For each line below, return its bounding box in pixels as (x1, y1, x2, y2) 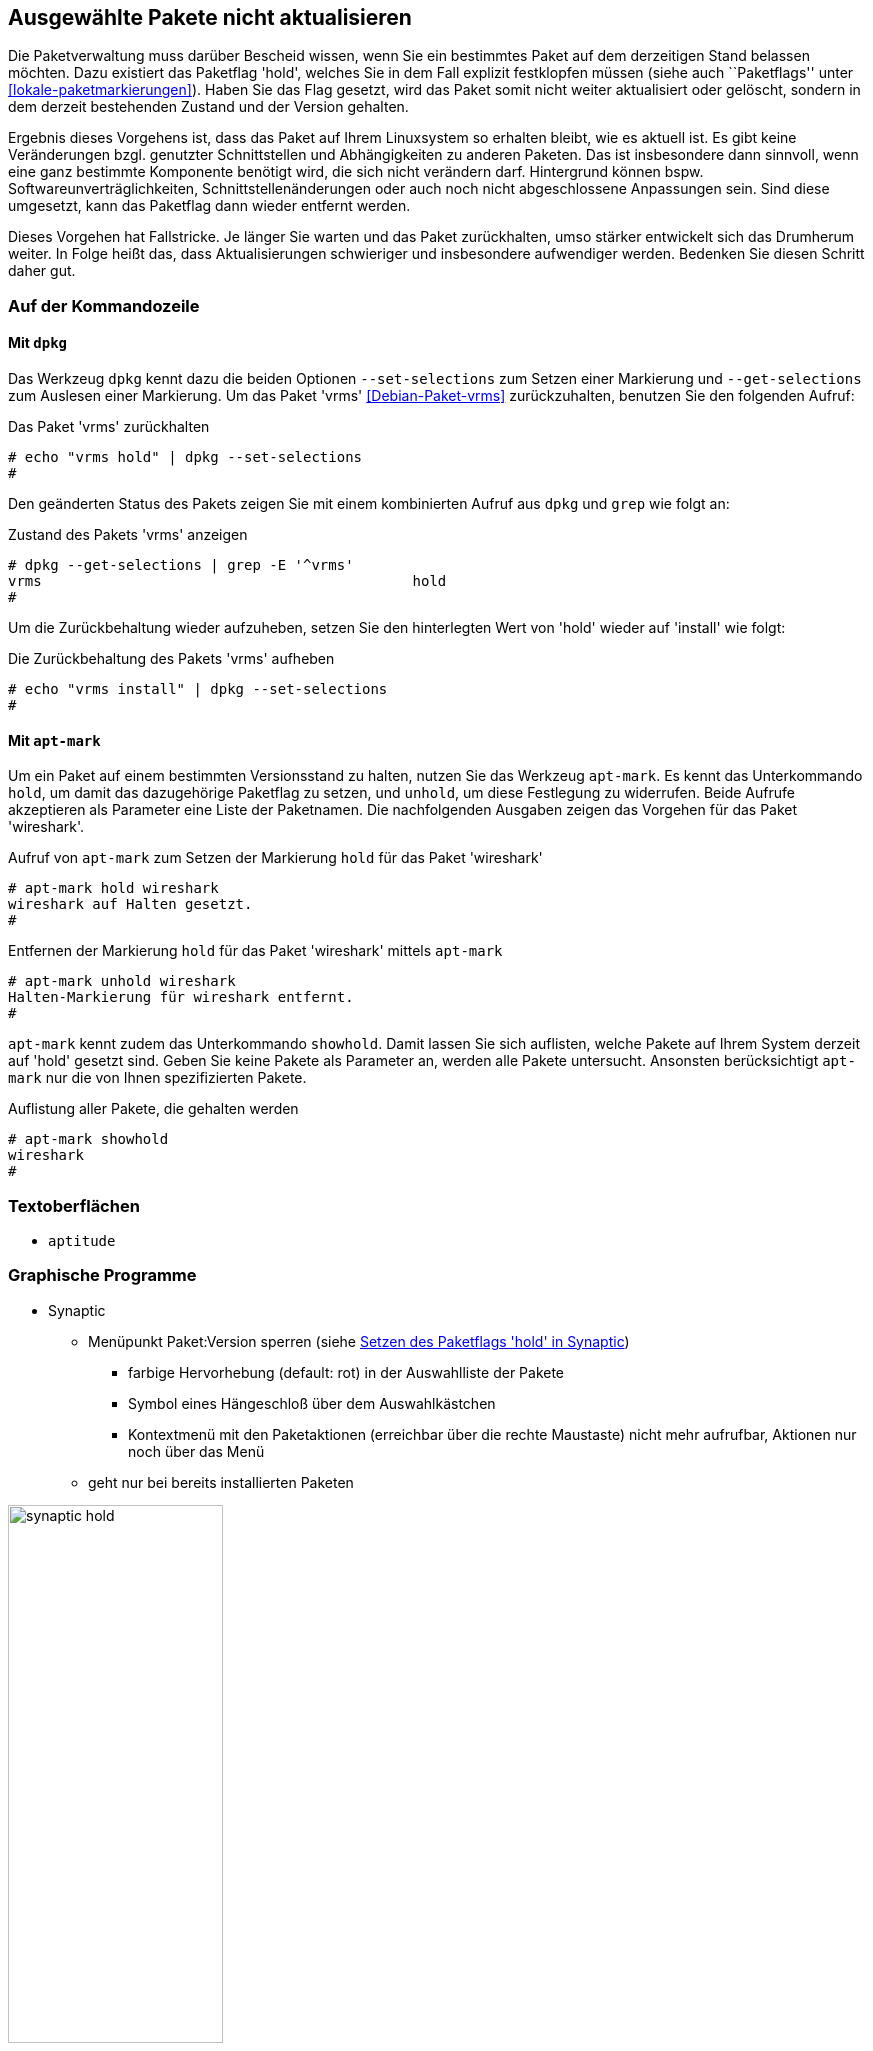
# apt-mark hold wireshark (8, 880, 219, 897)
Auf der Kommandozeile (8, 295, 200, 316)
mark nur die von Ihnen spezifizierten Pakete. (8, 1069, 307, 1087)
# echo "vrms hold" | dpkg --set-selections (8, 449, 363, 466)
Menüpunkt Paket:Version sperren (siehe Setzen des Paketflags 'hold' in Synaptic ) (88, 1332, 630, 1350)
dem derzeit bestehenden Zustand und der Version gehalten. (8, 98, 409, 116)
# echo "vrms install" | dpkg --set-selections (8, 681, 388, 698)
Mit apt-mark (8, 731, 101, 749)
